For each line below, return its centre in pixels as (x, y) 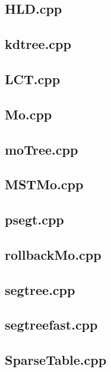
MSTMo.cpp (44, 184)
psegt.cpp (34, 219)
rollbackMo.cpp (53, 254)
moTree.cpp (42, 149)
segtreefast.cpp (51, 325)
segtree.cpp (40, 289)
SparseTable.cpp (56, 360)
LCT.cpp (33, 79)
